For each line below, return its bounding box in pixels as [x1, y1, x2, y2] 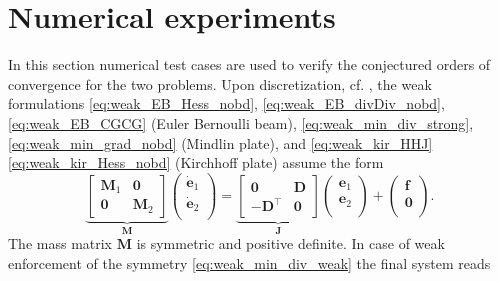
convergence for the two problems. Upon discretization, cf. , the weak [8, 73, 432, 94]
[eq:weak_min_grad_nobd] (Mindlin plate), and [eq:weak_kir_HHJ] [8, 132, 433, 153]
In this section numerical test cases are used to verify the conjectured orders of [8, 54, 491, 75]
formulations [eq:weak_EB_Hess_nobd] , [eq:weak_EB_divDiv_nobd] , [8, 93, 445, 114]
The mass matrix [8, 233, 113, 254]
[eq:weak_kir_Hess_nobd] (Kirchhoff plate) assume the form [8, 152, 384, 173]
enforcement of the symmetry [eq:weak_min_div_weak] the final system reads [8, 252, 491, 273]
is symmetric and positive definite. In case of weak [136, 233, 445, 254]
